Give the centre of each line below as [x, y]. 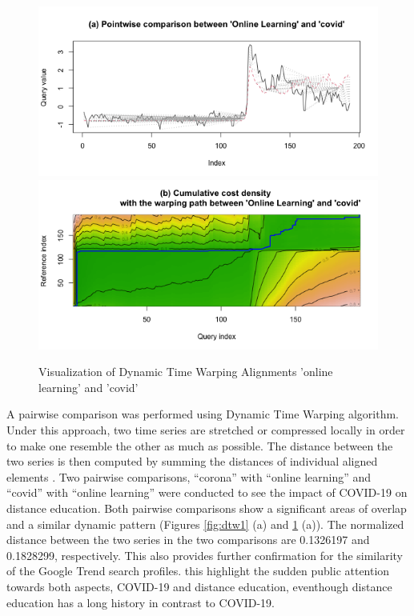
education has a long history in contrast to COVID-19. [141, 602]
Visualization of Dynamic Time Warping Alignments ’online [186, 372]
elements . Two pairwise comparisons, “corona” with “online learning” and [189, 476]
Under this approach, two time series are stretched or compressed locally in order [206, 429]
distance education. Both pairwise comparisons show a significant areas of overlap [207, 508]
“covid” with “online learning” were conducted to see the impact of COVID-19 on [207, 492]
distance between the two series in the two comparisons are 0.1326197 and [188, 540]
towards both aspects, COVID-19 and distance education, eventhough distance [199, 586]
